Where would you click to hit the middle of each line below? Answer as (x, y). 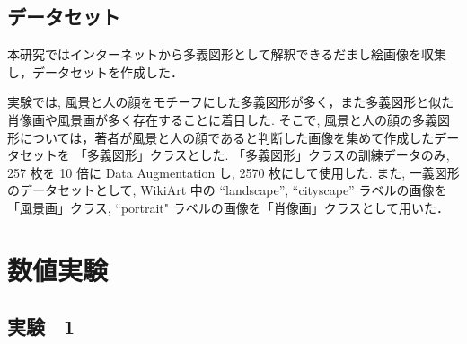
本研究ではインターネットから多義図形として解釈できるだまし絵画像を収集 (227, 54)
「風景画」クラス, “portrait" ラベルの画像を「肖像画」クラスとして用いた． (229, 207)
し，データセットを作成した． (95, 71)
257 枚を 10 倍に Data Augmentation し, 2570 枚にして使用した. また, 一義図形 (233, 172)
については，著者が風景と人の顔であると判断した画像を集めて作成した (227, 137)
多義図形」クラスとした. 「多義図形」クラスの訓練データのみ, (268, 155)
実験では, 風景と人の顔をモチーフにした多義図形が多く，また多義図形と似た (231, 102)
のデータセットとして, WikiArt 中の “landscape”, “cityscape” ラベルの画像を (227, 190)
